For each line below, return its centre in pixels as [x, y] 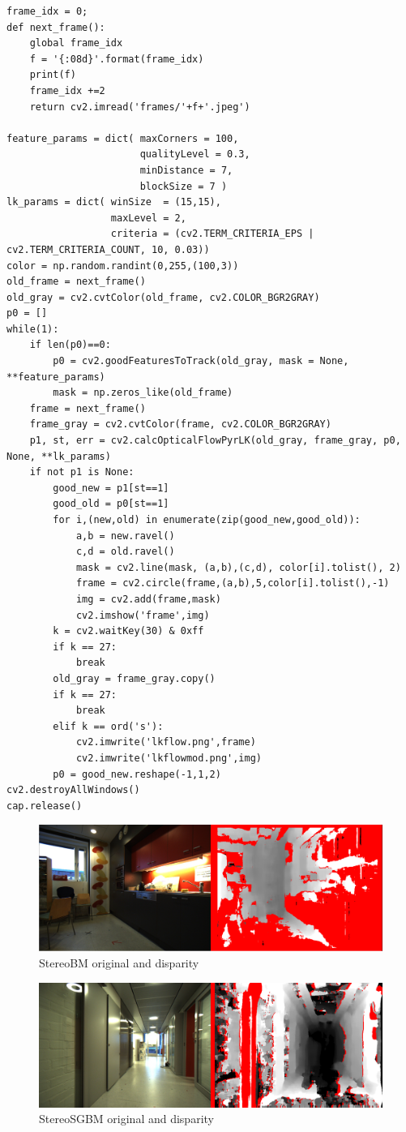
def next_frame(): [56, 27]
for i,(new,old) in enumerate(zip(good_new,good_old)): [207, 520]
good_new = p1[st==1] [111, 488]
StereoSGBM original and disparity [126, 1119]
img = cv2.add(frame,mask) [148, 599]
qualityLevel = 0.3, [195, 154]
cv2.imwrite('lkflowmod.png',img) [169, 758]
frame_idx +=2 [67, 90]
